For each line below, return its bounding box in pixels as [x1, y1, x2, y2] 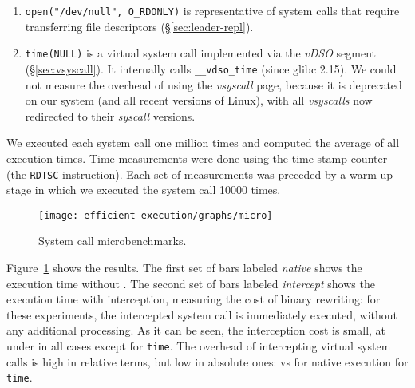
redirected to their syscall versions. [25, 107, 196, 124]
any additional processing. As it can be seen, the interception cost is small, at [6, 322, 386, 339]
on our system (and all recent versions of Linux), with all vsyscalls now [25, 92, 373, 109]
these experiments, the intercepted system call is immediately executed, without [6, 306, 398, 323]
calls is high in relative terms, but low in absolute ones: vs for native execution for [6, 353, 409, 370]
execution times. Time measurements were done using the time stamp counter [6, 149, 388, 166]
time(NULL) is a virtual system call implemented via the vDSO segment [25, 45, 377, 61]
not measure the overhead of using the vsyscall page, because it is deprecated [25, 76, 402, 93]
